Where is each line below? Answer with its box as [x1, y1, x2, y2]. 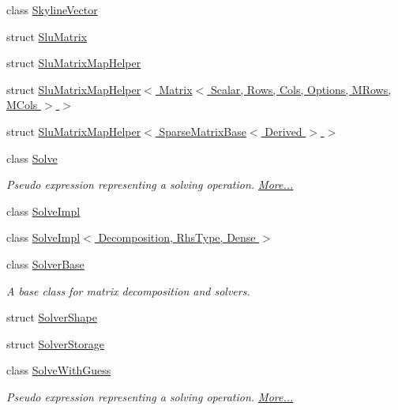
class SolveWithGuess [6, 362, 111, 378]
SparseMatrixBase [159, 122, 247, 139]
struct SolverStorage [6, 335, 104, 352]
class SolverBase [6, 255, 84, 272]
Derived [265, 122, 302, 139]
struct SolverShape [6, 309, 97, 325]
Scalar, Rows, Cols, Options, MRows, [210, 81, 392, 97]
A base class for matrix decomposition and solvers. [6, 282, 250, 299]
